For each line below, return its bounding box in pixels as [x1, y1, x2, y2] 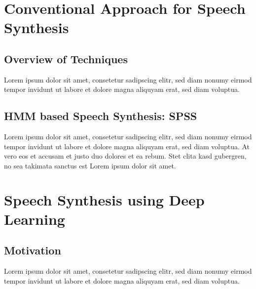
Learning [4, 208, 65, 229]
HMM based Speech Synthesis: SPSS [4, 108, 197, 124]
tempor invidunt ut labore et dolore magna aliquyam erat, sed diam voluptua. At [4, 141, 250, 151]
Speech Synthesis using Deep [4, 189, 205, 209]
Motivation [4, 243, 61, 258]
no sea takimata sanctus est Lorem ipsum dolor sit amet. [4, 160, 176, 170]
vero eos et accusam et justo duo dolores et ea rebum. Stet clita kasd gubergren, [4, 151, 247, 161]
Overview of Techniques [4, 51, 128, 66]
